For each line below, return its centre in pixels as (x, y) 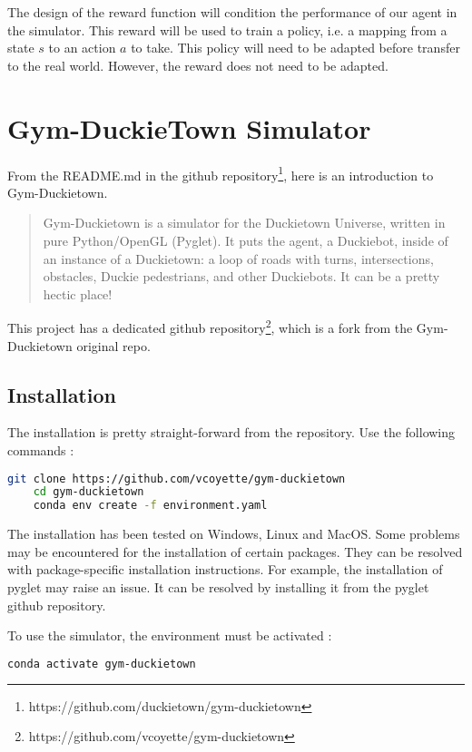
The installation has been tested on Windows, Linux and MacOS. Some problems (234, 534)
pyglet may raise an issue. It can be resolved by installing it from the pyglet (218, 586)
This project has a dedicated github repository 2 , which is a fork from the (210, 326)
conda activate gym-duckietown (102, 664)
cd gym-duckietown (88, 492)
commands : (41, 449)
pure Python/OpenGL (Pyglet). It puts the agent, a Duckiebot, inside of (246, 240)
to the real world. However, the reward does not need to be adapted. (198, 65)
